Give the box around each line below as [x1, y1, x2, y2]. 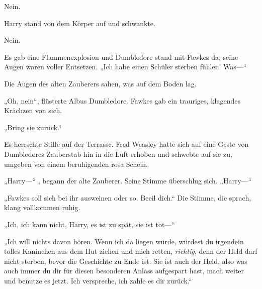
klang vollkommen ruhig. [4, 202, 80, 213]
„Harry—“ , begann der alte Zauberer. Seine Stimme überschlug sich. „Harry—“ [4, 175, 252, 186]
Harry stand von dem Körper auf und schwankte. [4, 18, 155, 28]
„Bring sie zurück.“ [4, 122, 62, 132]
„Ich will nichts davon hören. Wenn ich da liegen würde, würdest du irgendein [4, 236, 244, 246]
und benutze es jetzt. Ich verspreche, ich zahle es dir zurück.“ [4, 275, 192, 285]
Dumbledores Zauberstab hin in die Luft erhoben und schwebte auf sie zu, [4, 148, 232, 159]
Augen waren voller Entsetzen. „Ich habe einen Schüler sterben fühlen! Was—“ [4, 61, 247, 72]
